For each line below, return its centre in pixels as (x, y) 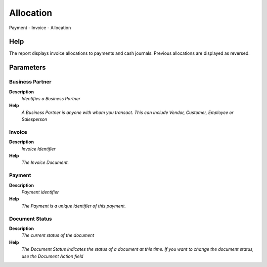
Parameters (27, 67)
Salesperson (34, 119)
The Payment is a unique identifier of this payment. (74, 206)
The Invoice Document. (45, 162)
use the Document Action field (52, 256)
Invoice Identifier (39, 149)
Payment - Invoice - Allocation (40, 28)
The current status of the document (58, 235)
